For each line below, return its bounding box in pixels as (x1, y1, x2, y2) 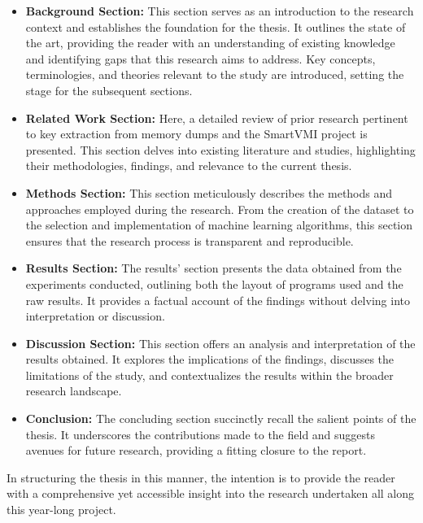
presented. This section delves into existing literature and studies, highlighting (25, 141, 416, 158)
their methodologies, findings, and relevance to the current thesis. (25, 157, 352, 174)
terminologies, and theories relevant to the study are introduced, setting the (25, 66, 404, 83)
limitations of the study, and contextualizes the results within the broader (25, 366, 394, 383)
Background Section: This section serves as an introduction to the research (25, 2, 414, 19)
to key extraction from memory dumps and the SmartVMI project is (25, 125, 368, 142)
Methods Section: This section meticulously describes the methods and (25, 184, 393, 201)
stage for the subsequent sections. (25, 81, 193, 98)
